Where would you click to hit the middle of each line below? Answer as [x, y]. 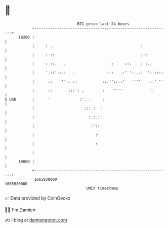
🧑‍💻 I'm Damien [20, 210]
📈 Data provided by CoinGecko [38, 198]
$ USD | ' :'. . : [55, 99]
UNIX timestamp [102, 188]
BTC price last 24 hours [103, 24]
